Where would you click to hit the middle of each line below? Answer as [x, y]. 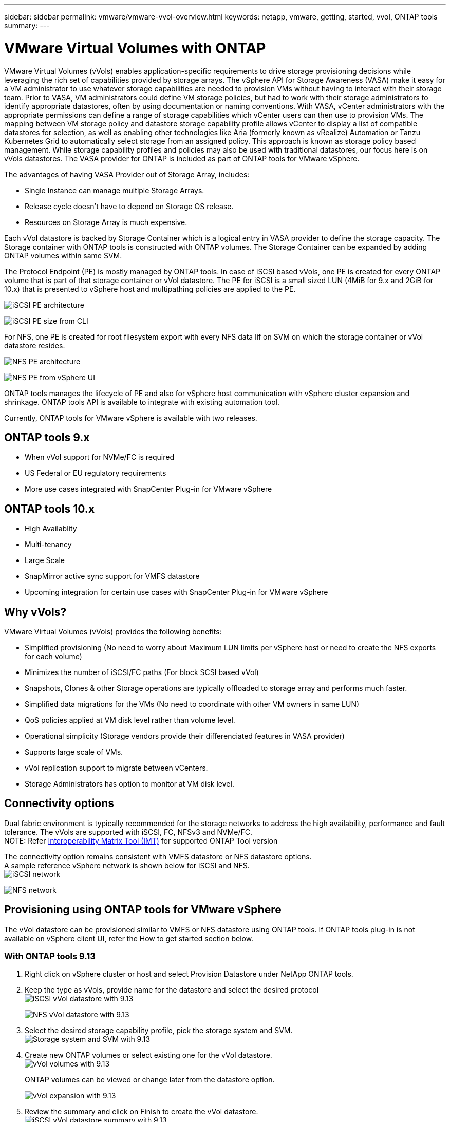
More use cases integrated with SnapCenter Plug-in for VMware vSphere [148, 489]
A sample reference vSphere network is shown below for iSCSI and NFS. [127, 865]
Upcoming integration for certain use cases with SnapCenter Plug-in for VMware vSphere [176, 592]
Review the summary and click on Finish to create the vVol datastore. [142, 1112]
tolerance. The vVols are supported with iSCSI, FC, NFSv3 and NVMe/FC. [128, 832]
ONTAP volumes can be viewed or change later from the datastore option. [150, 1080]
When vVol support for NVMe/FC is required [99, 457]
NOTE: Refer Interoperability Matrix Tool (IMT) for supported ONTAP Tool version [141, 840]
